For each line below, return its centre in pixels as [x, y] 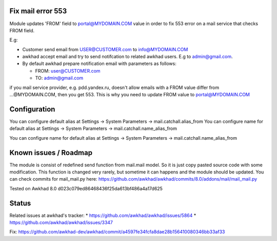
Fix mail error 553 [38, 11]
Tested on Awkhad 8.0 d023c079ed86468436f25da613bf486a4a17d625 [86, 188]
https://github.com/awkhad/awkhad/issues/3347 [61, 223]
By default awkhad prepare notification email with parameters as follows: [99, 63]
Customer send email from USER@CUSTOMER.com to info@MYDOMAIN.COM [105, 49]
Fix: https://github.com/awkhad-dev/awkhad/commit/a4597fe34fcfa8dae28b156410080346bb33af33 [117, 232]
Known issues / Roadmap [51, 153]
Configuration [32, 109]
